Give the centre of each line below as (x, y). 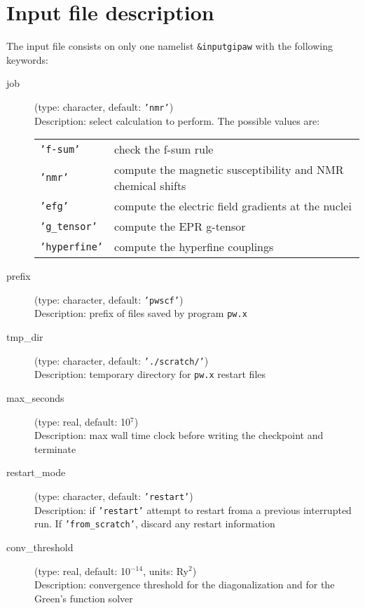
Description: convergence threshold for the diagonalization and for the (185, 585)
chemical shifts (150, 186)
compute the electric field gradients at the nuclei (233, 206)
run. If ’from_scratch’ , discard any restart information (155, 523)
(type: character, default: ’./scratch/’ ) (122, 360)
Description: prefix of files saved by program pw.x (141, 313)
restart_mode (36, 472)
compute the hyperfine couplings (194, 247)
